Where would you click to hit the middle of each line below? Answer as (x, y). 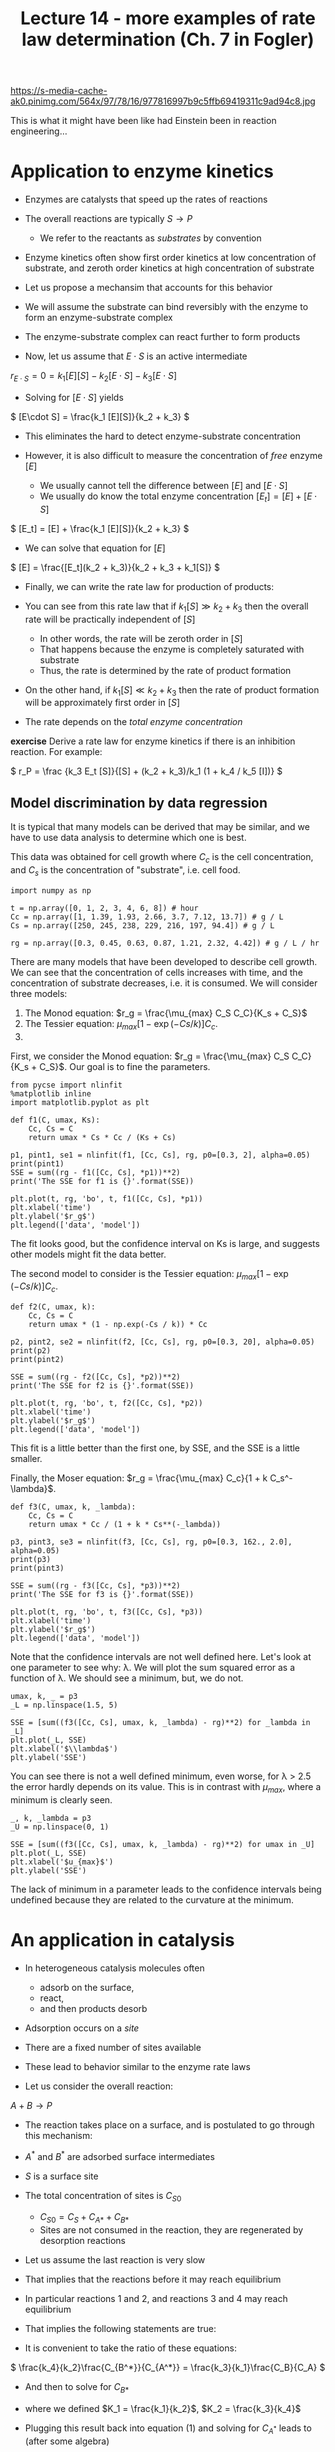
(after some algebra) (67, 2441)
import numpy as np (51, 890)
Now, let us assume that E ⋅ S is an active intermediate (136, 356)
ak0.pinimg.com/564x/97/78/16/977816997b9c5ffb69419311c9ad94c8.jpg (163, 101)
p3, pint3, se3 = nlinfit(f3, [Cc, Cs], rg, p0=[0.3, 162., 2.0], (151, 1542)
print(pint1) (37, 1163)
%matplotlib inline (51, 1093)
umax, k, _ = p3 (44, 1697)
